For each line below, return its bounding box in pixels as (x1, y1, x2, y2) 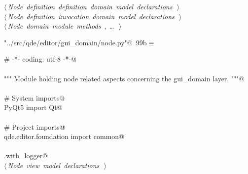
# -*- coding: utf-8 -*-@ (4, 54, 76, 64)
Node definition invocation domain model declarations (7, 11, 175, 21)
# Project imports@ (4, 121, 65, 132)
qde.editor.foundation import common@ (4, 131, 124, 141)
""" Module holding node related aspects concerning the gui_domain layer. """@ (4, 73, 245, 83)
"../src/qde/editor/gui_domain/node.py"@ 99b (4, 37, 147, 47)
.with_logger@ (4, 150, 48, 161)
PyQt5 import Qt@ (4, 102, 63, 112)
